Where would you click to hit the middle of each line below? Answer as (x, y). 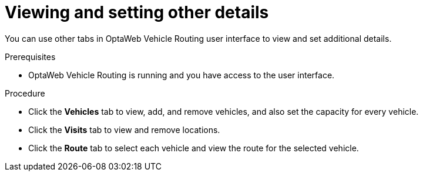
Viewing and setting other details (137, 12)
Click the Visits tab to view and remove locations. (124, 129)
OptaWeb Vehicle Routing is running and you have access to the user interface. (182, 75)
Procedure (25, 93)
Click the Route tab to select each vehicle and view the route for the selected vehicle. (194, 148)
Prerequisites (30, 57)
